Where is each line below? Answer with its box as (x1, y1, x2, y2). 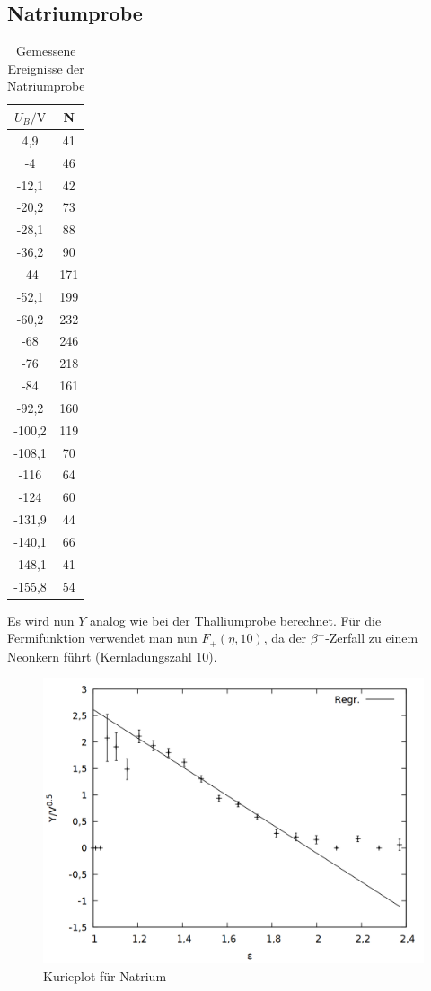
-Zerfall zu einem (325, 628, 418, 647)
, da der (263, 628, 307, 647)
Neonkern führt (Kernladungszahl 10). (7, 646, 217, 665)
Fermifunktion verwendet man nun (7, 628, 198, 647)
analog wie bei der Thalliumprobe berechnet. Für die (90, 610, 382, 629)
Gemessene (16, 41, 76, 60)
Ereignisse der (7, 58, 84, 77)
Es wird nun (7, 610, 75, 629)
